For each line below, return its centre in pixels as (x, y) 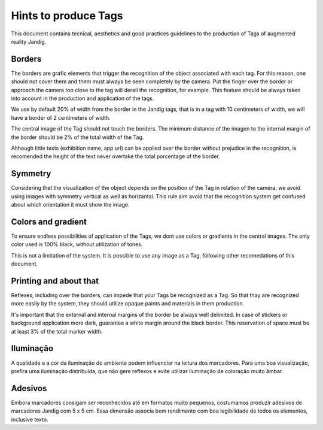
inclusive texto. (30, 419)
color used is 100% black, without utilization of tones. (77, 244)
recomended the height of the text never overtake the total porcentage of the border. (116, 156)
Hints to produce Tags (67, 16)
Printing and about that (55, 281)
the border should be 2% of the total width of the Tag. (77, 137)
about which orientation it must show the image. (70, 205)
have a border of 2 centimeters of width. (61, 117)
